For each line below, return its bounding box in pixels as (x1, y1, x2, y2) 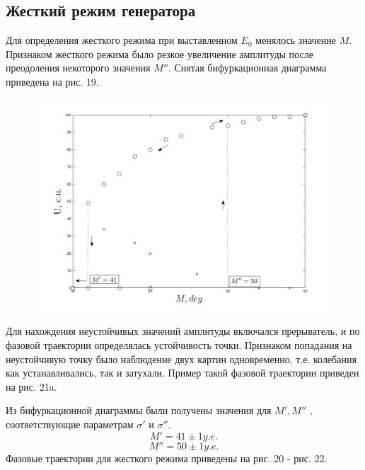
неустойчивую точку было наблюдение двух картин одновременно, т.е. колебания (6, 351, 357, 366)
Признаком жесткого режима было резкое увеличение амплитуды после (6, 46, 313, 61)
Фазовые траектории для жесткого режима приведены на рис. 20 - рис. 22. (6, 450, 328, 465)
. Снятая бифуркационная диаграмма (168, 60, 327, 75)
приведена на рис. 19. (6, 74, 99, 88)
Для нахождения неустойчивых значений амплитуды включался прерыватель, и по (6, 323, 360, 338)
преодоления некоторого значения (6, 60, 151, 75)
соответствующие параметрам (6, 416, 134, 431)
